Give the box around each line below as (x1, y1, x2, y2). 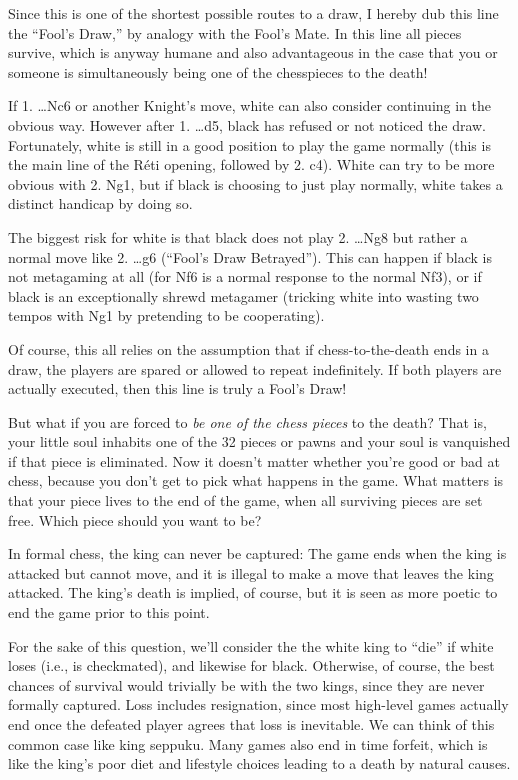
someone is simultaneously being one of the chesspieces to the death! (8, 61, 428, 82)
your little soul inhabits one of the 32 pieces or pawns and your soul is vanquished (8, 431, 511, 452)
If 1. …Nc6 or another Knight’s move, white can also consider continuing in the (8, 95, 491, 116)
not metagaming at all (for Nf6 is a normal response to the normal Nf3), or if (8, 266, 482, 287)
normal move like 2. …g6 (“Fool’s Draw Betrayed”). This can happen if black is (8, 246, 492, 267)
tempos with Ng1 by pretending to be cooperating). (8, 305, 325, 326)
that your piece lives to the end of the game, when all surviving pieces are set (8, 490, 483, 511)
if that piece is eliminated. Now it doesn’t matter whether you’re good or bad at (8, 450, 500, 471)
